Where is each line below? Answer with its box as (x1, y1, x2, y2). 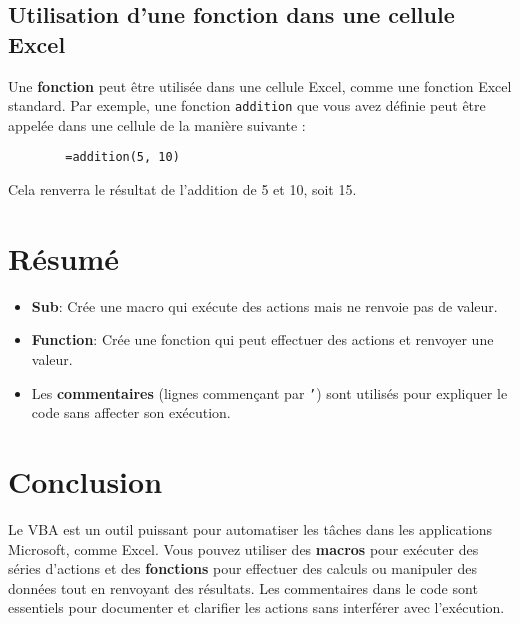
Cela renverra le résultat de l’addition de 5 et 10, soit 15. (8, 179, 357, 200)
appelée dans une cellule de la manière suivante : (8, 114, 306, 135)
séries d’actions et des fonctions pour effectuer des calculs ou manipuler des (8, 558, 478, 579)
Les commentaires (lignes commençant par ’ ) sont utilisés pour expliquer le (31, 382, 508, 403)
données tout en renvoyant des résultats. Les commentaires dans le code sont (8, 577, 478, 598)
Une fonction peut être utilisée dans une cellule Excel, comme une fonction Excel (8, 75, 512, 96)
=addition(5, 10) (65, 150, 180, 165)
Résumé (8, 237, 120, 278)
